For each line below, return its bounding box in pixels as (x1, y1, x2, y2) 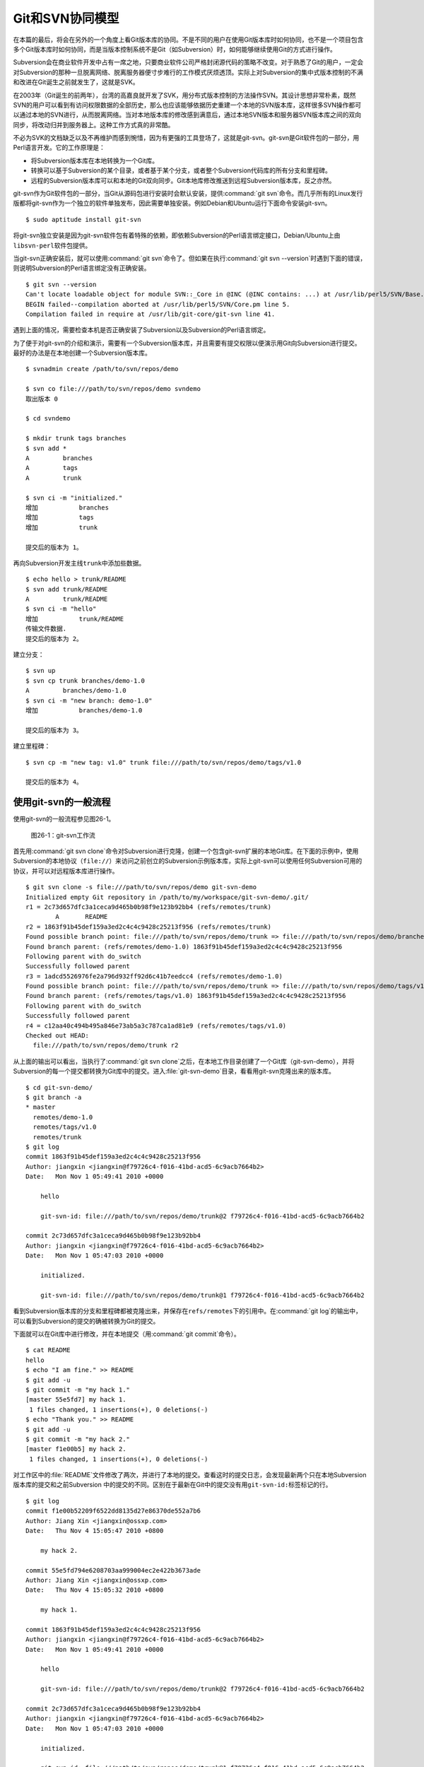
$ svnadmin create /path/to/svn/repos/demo (25, 365, 179, 373)
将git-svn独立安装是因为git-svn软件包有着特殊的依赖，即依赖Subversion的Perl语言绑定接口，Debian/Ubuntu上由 (13, 231, 341, 240)
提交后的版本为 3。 (25, 726, 83, 734)
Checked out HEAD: (25, 1032, 90, 1040)
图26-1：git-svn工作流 (30, 830, 95, 839)
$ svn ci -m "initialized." (25, 493, 123, 502)
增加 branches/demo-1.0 (25, 706, 143, 714)
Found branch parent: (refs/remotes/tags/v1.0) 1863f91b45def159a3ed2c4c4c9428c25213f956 (25, 992, 346, 1000)
